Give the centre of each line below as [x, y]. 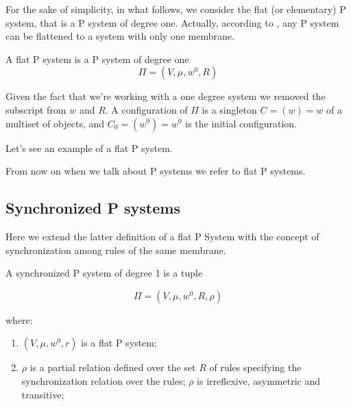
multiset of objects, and [55, 123]
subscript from [36, 109]
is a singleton [229, 109]
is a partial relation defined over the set [113, 367]
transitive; [43, 394]
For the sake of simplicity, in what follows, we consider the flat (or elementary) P [176, 9]
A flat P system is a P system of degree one [97, 59]
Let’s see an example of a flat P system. [89, 148]
